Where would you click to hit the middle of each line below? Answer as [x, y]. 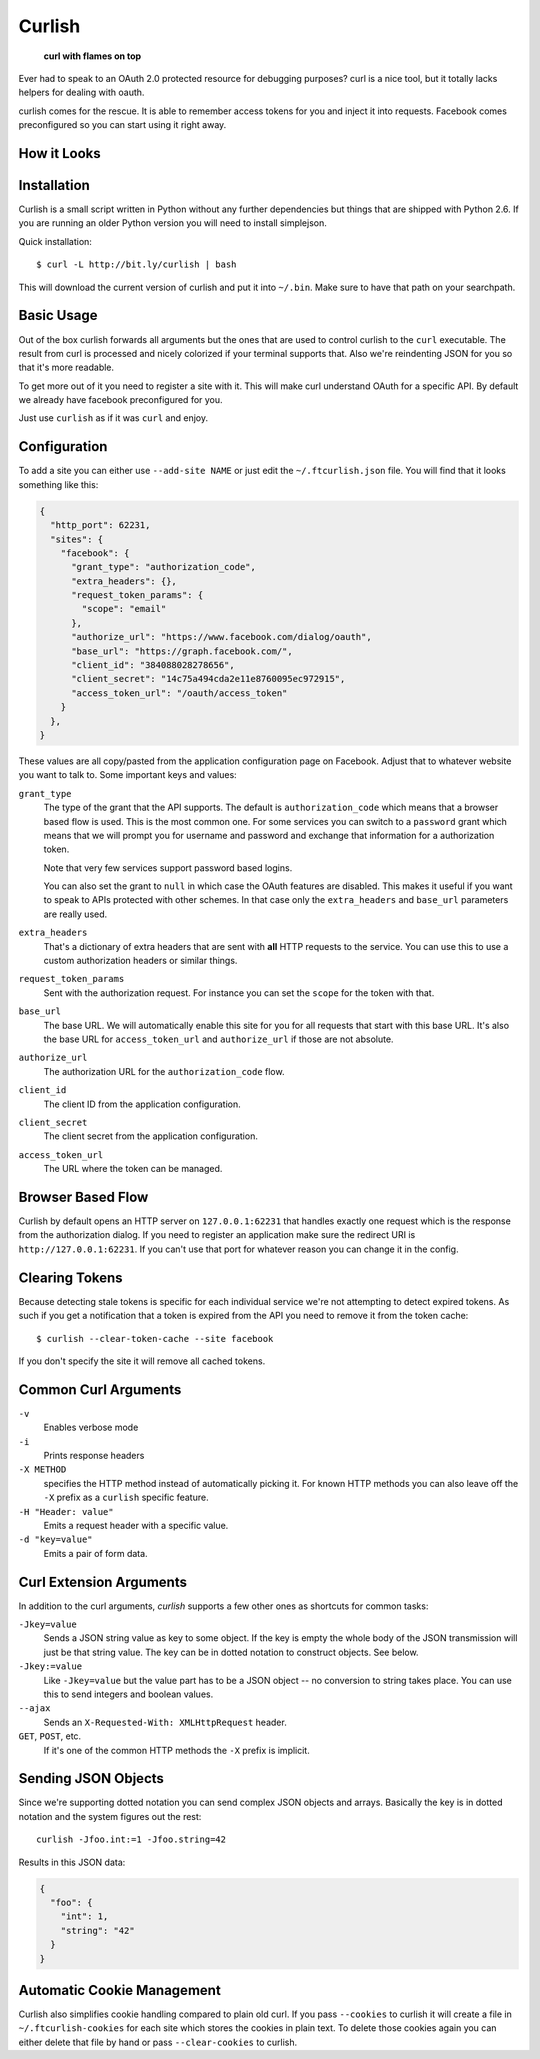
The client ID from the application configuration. [142, 1104]
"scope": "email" [124, 609]
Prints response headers [94, 1455]
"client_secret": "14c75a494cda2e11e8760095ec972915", [208, 679]
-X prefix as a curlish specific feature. [126, 1497]
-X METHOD [42, 1469]
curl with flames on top [92, 56]
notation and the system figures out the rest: [110, 1816]
